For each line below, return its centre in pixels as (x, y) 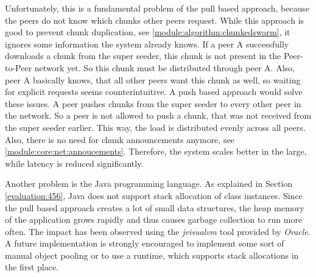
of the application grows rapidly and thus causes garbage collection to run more (154, 219)
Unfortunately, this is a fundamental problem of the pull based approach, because (157, 8)
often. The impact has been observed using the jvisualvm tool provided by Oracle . (158, 231)
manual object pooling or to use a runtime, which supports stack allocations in (152, 255)
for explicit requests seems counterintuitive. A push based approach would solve (154, 92)
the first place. (32, 267)
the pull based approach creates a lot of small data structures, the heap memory (155, 207)
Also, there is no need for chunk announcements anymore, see (120, 139)
